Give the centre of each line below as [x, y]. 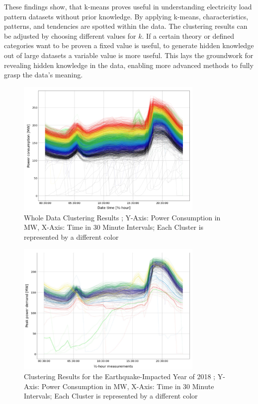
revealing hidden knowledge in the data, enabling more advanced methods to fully [129, 65]
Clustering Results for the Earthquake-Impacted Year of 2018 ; [120, 376]
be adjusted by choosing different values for [70, 35]
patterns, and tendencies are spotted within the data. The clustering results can [126, 26]
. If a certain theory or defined [188, 35]
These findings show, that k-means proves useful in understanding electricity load [128, 6]
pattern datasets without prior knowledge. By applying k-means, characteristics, [126, 16]
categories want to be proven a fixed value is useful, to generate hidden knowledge [129, 45]
